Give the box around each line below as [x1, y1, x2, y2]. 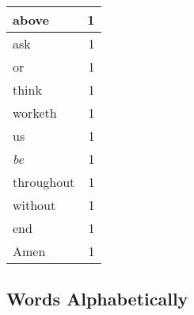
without [13, 196, 56, 214]
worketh [13, 103, 57, 122]
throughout [13, 173, 75, 191]
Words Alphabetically [6, 286, 188, 311]
